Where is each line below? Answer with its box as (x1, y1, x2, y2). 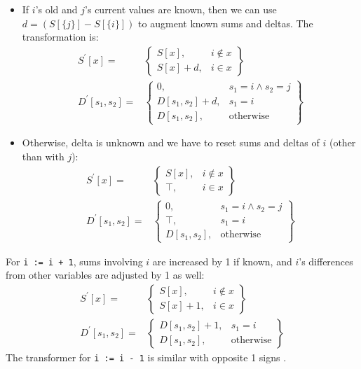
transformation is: (22, 29, 99, 44)
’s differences (299, 253, 353, 268)
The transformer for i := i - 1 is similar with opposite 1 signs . (6, 349, 287, 364)
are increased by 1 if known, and (152, 253, 292, 268)
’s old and (35, 2, 78, 16)
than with (22, 148, 64, 163)
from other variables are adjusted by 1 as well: (6, 267, 205, 282)
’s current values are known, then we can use (85, 2, 277, 16)
